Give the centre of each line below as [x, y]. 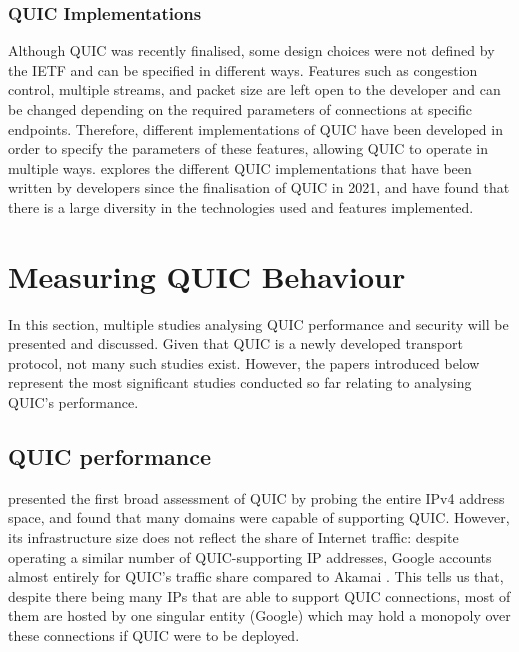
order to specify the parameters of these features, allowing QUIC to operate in [248, 148]
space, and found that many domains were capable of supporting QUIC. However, [259, 517]
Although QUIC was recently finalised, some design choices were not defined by [251, 50]
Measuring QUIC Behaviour [207, 275]
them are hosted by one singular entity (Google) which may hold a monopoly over [259, 615]
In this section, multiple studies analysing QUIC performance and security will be [258, 323]
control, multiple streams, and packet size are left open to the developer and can [254, 89]
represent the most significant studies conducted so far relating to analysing [240, 382]
